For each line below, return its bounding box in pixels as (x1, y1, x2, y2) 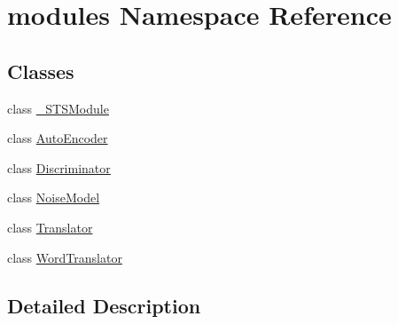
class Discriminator (7, 158, 111, 177)
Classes (7, 57, 74, 84)
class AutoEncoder (7, 129, 108, 147)
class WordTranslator (7, 248, 122, 266)
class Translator (7, 217, 93, 236)
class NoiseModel (7, 188, 100, 207)
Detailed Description (7, 291, 201, 319)
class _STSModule (7, 99, 109, 117)
